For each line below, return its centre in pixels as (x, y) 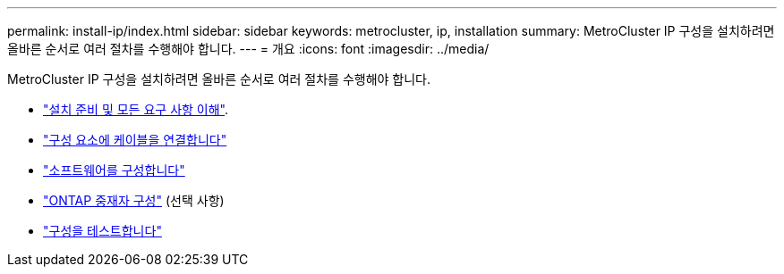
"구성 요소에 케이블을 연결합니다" (135, 140)
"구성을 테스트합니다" (102, 231)
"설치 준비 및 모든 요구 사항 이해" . (136, 109)
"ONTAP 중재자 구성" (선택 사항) (134, 200)
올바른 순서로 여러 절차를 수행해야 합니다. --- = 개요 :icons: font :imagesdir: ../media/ (248, 49)
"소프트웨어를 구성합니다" (114, 170)
